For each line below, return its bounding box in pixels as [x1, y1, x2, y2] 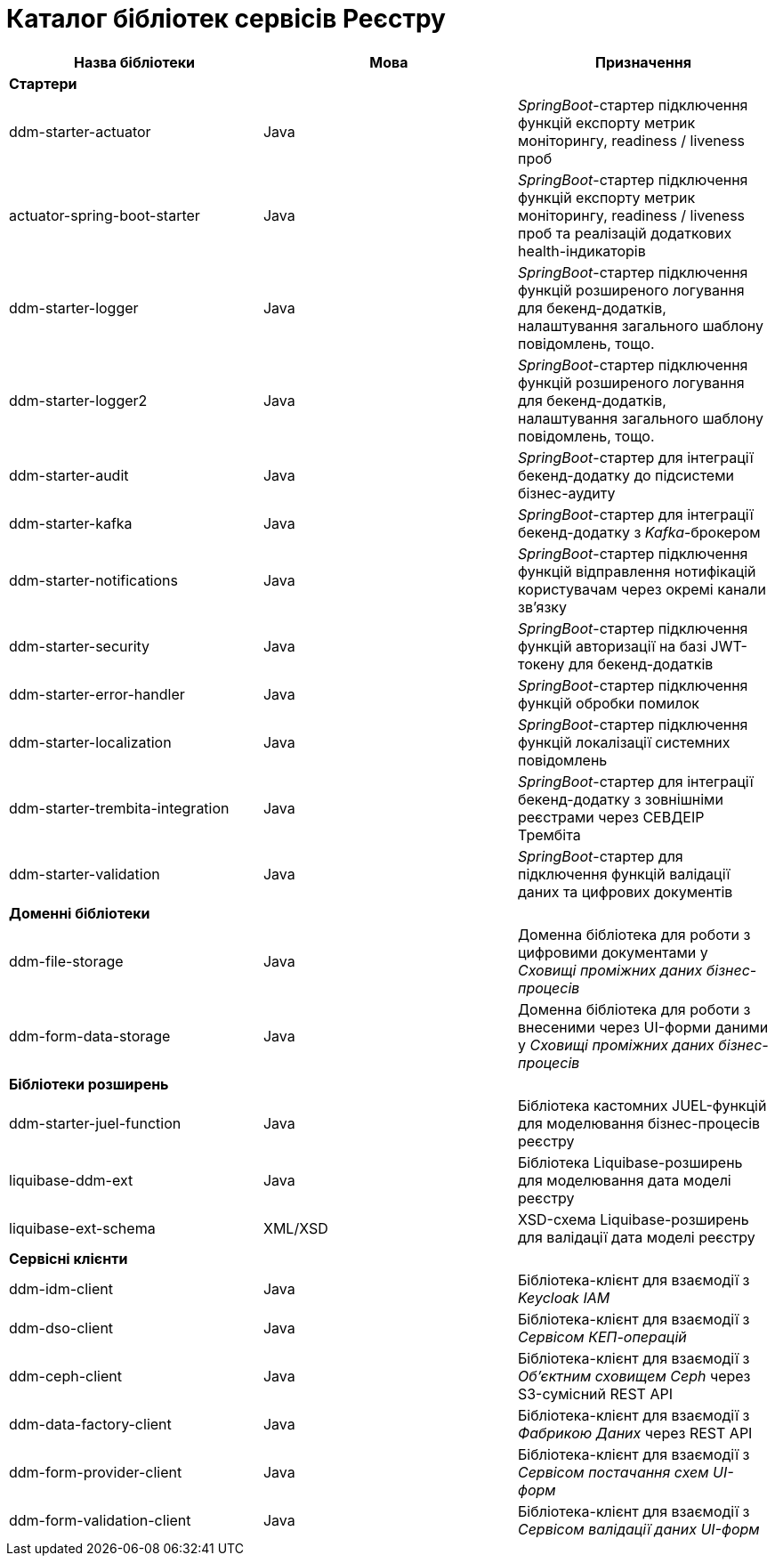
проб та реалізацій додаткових [517, 223, 732, 242]
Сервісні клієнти [9, 1249, 128, 1267]
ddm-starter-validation [9, 864, 160, 883]
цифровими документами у [517, 943, 708, 961]
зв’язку [517, 597, 567, 616]
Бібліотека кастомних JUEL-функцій [517, 1096, 767, 1114]
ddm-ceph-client [9, 1366, 122, 1385]
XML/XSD [262, 1219, 328, 1237]
